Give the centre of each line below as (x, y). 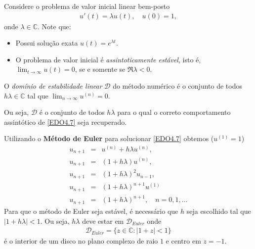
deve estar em (103, 221)
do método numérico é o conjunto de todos (177, 86)
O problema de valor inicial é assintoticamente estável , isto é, (108, 59)
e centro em (183, 241)
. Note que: (54, 26)
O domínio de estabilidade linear (53, 86)
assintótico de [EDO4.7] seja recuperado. (65, 122)
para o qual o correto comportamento (174, 112)
